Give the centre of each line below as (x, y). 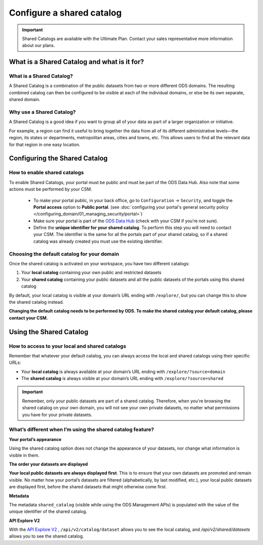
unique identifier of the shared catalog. (48, 512)
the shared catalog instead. (37, 302)
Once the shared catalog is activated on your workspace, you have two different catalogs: (99, 263)
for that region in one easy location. (45, 145)
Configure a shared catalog (65, 13)
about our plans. (39, 45)
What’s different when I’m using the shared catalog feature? (82, 430)
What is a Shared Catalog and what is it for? (76, 62)
